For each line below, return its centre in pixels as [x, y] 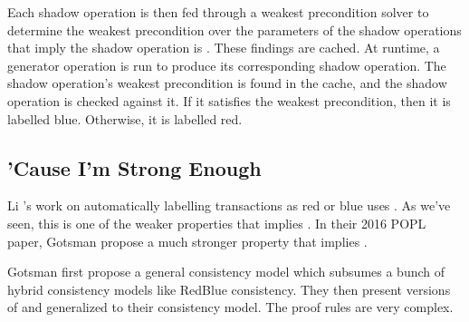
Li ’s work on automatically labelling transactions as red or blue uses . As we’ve [229, 205]
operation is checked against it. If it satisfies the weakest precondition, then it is [229, 100]
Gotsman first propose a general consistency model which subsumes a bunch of [226, 272]
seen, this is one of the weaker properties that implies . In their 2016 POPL [217, 223]
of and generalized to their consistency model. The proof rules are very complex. [230, 307]
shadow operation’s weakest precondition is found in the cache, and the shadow [227, 83]
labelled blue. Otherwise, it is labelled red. [125, 118]
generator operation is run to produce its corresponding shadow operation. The [227, 65]
